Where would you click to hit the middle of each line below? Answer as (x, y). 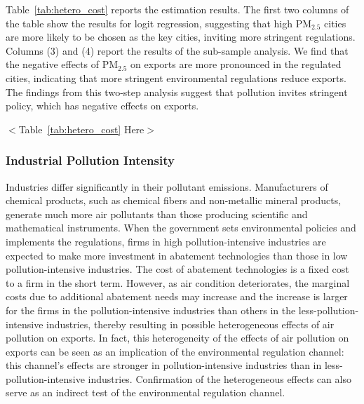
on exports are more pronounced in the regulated (236, 64)
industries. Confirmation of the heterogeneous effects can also (220, 378)
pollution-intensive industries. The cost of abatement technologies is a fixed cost (177, 269)
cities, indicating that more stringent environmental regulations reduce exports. (176, 78)
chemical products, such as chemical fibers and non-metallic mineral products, (174, 200)
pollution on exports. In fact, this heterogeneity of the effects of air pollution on (177, 338)
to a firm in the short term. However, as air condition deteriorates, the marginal (178, 282)
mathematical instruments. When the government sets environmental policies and (181, 228)
